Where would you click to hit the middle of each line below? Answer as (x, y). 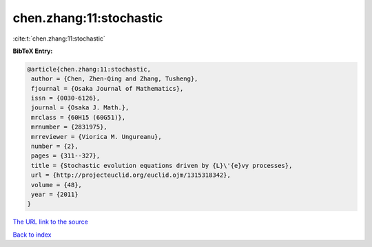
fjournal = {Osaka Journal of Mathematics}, (107, 88)
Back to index (32, 235)
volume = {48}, (57, 185)
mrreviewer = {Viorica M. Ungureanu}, (96, 137)
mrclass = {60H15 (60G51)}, (79, 117)
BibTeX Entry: (33, 51)
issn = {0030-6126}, (66, 98)
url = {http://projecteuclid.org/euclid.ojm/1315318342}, (131, 175)
